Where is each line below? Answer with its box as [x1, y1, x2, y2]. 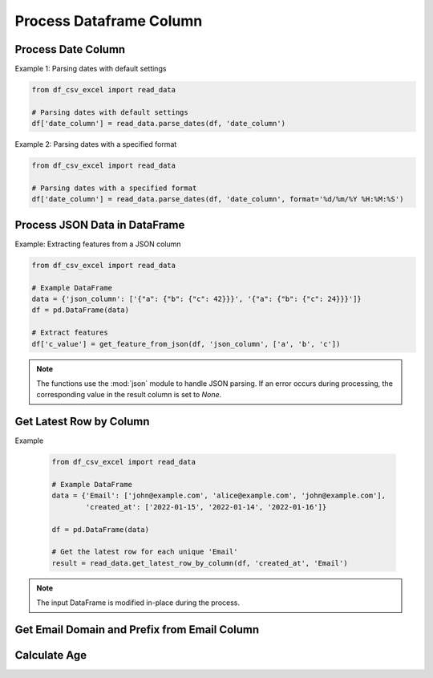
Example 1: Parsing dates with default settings [14, 64, 167, 74]
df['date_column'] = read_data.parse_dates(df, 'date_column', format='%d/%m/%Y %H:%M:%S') [31, 195, 404, 204]
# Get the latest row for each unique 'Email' [51, 547, 238, 557]
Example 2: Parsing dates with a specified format [14, 140, 177, 149]
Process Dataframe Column [14, 12, 203, 30]
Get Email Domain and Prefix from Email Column [14, 623, 260, 636]
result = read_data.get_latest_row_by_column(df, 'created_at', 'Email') [51, 558, 348, 567]
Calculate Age [14, 648, 87, 662]
